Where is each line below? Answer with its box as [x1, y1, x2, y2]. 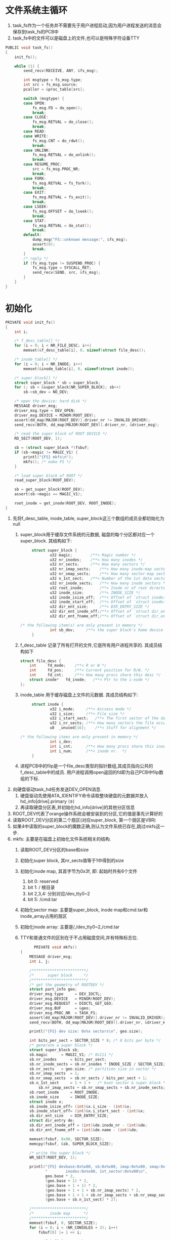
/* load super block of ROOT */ [14, 473, 82, 478]
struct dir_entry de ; [29, 1118, 75, 1123]
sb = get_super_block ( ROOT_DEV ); [14, 487, 85, 492]
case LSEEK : [23, 204, 49, 209]
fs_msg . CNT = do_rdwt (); [32, 138, 85, 143]
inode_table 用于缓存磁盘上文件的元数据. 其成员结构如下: [20, 692, 138, 698]
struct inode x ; [29, 1099, 64, 1104]
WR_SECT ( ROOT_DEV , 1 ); [29, 1155, 77, 1160]
